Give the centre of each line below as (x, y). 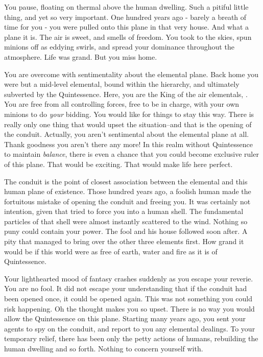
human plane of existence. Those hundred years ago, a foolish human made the (128, 191)
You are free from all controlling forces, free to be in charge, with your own (122, 104)
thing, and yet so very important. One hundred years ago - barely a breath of (125, 17)
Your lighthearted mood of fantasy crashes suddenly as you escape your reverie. (129, 278)
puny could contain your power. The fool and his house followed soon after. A (126, 231)
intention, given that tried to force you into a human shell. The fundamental (124, 211)
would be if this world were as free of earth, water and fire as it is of (111, 251)
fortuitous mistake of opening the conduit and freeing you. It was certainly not (127, 201)
